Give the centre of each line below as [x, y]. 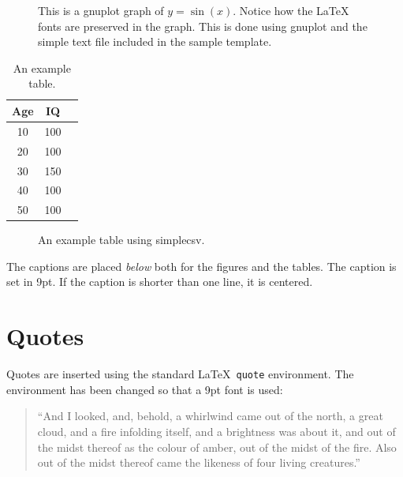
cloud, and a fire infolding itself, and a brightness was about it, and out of [216, 432]
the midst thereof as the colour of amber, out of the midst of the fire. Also [217, 447]
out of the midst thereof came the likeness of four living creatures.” [199, 462]
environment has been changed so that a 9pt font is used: [145, 389]
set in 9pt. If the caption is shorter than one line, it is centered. [160, 282]
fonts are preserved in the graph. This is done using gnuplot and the [203, 26]
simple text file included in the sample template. [155, 41]
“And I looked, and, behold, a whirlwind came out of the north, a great [210, 416]
